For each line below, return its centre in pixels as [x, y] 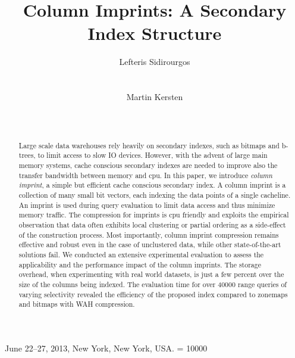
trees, [27, 155]
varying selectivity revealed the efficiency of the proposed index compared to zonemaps [153, 294]
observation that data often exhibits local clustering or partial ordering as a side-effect [152, 224]
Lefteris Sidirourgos [155, 62]
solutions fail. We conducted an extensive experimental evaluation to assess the [141, 254]
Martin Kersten [155, 97]
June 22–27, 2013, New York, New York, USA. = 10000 [106, 348]
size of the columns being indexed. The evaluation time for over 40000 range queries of [153, 284]
